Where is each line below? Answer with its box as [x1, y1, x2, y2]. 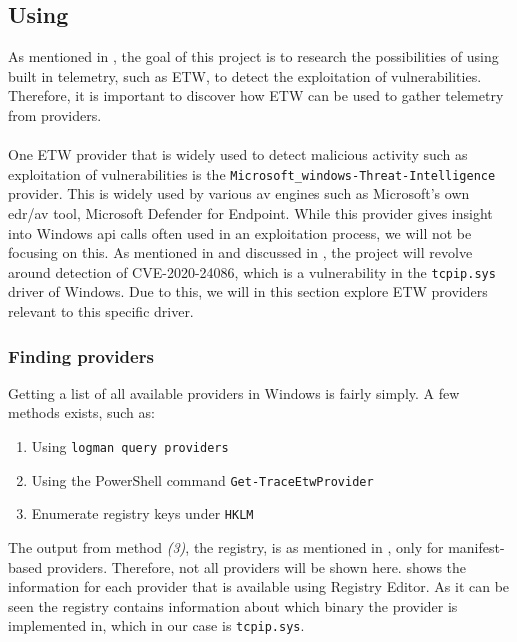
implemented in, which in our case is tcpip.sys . [8, 615, 305, 636]
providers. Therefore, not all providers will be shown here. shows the [46, 556, 467, 577]
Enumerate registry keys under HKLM [31, 503, 254, 524]
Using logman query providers [31, 436, 229, 457]
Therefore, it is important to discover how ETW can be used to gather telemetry [8, 85, 504, 106]
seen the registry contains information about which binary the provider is [8, 595, 458, 616]
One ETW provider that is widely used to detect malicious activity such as [8, 144, 468, 165]
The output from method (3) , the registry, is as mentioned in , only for [8, 537, 444, 558]
